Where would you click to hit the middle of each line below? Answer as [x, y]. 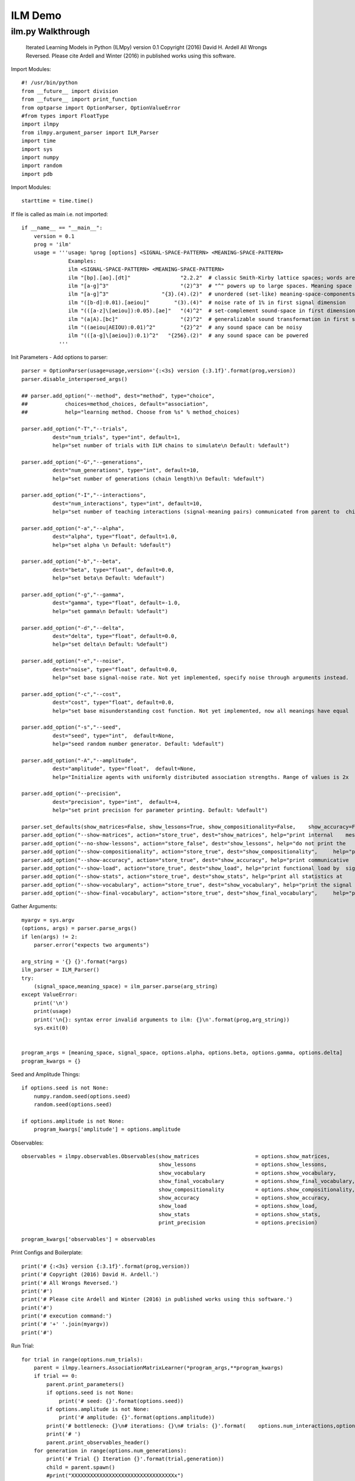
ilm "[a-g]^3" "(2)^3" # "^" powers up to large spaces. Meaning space [210, 286]
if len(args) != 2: [50, 937]
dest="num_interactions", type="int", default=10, [127, 503]
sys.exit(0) [51, 1028]
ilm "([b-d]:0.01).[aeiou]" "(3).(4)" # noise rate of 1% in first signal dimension [207, 302]
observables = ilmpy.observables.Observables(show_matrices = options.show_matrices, [176, 1156]
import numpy [40, 157]
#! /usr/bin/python [50, 83]
